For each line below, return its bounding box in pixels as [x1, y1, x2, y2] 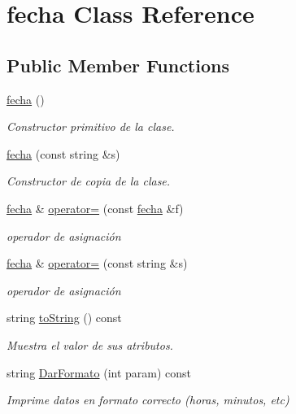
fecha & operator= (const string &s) [7, 255, 188, 272]
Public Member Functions [7, 52, 229, 77]
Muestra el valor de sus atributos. [7, 336, 173, 353]
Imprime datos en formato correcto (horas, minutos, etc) [7, 391, 289, 408]
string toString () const [7, 309, 122, 326]
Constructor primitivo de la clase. [7, 118, 175, 135]
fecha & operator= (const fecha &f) [7, 199, 184, 216]
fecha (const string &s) [7, 145, 120, 162]
